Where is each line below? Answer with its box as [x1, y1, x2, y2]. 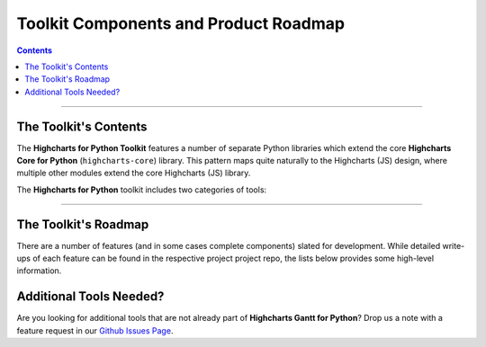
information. [16, 265, 62, 276]
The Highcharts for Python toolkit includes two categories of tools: [16, 184, 267, 195]
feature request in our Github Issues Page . [16, 325, 174, 336]
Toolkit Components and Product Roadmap [16, 13, 346, 33]
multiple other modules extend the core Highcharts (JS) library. [16, 167, 251, 179]
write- [442, 240, 465, 251]
